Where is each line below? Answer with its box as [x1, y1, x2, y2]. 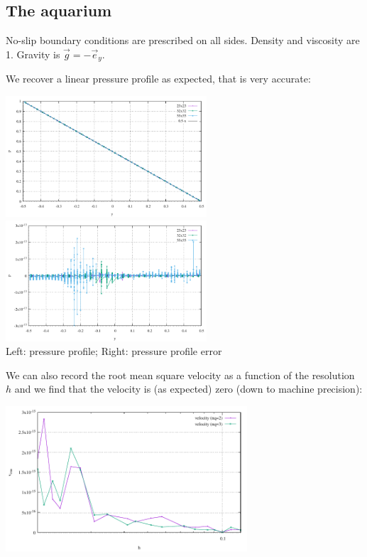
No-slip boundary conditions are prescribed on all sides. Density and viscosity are [6, 33, 360, 48]
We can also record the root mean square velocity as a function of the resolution [6, 367, 355, 382]
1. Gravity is [6, 46, 60, 61]
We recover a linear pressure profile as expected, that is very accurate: [6, 71, 311, 86]
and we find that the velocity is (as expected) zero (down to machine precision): [14, 381, 363, 396]
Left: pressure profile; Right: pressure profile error [6, 344, 222, 359]
